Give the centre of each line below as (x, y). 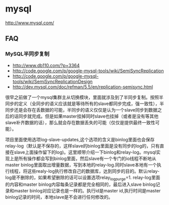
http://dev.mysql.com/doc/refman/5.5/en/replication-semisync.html (83, 87)
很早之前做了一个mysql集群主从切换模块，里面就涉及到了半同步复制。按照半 (84, 97)
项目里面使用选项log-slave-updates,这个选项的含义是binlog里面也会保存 (80, 139)
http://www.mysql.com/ (30, 23)
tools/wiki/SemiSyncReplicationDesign (52, 81)
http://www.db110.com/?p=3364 (46, 65)
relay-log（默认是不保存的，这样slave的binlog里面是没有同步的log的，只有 (82, 146)
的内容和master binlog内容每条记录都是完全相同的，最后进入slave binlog (80, 184)
